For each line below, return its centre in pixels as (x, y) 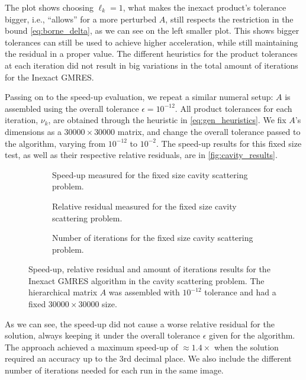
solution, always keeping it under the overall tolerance (103, 335)
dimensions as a (33, 131)
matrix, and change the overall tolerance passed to (209, 131)
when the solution (246, 347)
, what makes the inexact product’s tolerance (204, 7)
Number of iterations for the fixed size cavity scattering (153, 238)
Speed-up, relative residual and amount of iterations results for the (149, 269)
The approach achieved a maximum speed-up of (91, 347)
